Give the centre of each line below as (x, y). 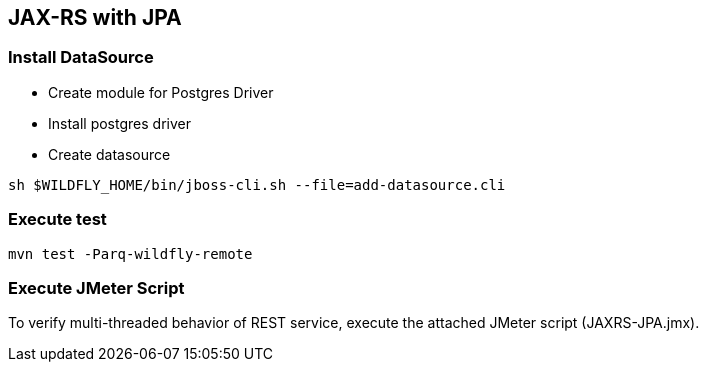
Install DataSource (81, 57)
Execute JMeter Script (96, 287)
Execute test (57, 219)
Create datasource (109, 154)
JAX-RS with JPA (95, 17)
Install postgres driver (119, 123)
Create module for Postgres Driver (161, 92)
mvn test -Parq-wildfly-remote (130, 253)
